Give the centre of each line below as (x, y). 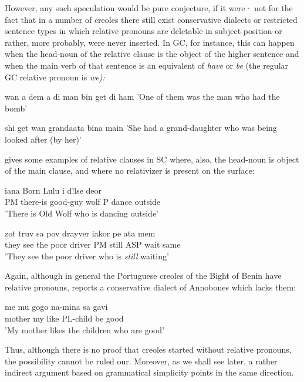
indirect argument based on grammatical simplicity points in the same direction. (149, 372)
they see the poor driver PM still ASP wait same (93, 244)
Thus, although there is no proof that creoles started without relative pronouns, (148, 349)
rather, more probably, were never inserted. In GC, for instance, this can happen (150, 42)
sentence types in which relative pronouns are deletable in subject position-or (143, 31)
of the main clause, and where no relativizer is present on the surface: (130, 170)
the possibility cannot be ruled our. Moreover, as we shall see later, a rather (141, 361)
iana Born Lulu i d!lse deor (53, 190)
